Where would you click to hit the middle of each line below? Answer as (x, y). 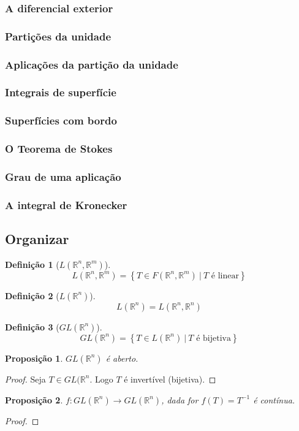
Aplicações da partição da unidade (92, 64)
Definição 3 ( (32, 326)
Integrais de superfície (61, 92)
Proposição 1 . (34, 358)
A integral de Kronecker (66, 204)
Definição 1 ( (32, 264)
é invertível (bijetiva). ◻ (170, 379)
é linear (225, 276)
